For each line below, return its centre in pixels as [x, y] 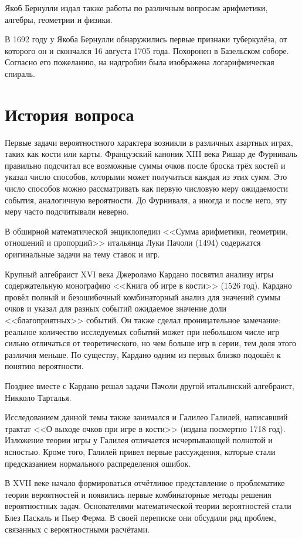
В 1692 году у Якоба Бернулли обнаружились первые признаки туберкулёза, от [146, 39]
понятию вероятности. [44, 366]
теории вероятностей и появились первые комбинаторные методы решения [138, 494]
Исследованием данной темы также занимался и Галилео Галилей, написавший [146, 417]
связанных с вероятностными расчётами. [77, 529]
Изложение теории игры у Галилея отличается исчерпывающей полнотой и [139, 440]
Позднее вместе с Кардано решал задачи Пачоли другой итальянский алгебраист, [150, 385]
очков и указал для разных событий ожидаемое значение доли [116, 308]
